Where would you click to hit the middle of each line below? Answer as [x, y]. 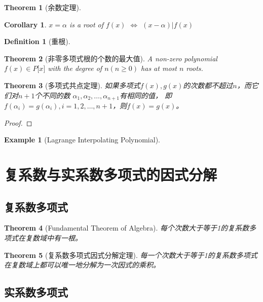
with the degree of [75, 68]
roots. [195, 68]
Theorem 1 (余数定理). [43, 7]
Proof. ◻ [18, 122]
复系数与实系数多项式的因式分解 [111, 174]
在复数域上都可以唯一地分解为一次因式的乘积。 [82, 265]
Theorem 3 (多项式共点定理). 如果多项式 [72, 85]
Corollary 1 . [25, 24]
